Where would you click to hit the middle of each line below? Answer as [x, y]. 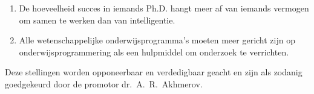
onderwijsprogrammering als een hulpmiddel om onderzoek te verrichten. [154, 52]
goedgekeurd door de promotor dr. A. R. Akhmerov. [104, 83]
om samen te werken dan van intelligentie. [97, 20]
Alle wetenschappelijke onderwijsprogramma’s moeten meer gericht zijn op [157, 40]
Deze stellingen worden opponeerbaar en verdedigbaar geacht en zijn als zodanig [154, 72]
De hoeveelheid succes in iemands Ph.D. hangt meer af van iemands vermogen [164, 8]
